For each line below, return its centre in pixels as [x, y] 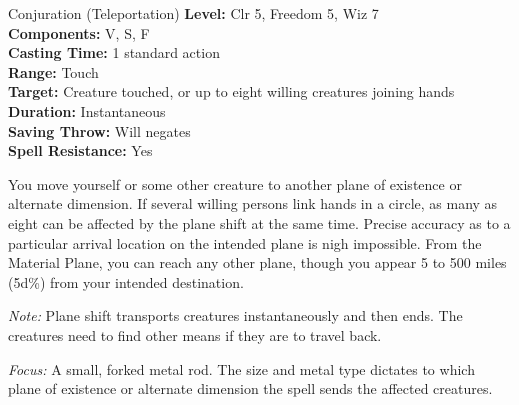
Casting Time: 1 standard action [114, 52]
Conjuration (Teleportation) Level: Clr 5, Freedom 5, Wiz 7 [193, 13]
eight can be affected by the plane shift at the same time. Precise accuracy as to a [259, 222]
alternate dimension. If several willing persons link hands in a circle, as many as [253, 203]
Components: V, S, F [79, 32]
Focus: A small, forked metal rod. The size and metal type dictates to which [241, 368]
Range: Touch [53, 71]
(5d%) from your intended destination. [126, 281]
